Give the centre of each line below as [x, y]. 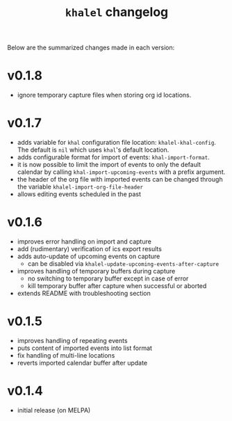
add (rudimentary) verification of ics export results [89, 249]
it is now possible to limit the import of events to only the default [109, 165]
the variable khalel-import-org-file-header [80, 187]
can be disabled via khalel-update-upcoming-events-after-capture [123, 264]
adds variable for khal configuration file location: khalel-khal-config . [117, 143]
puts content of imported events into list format [85, 348]
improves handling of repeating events [72, 340]
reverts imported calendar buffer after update [82, 363]
